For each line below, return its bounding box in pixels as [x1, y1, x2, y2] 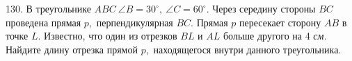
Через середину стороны [212, 1, 316, 15]
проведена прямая [6, 15, 81, 29]
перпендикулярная [96, 15, 173, 29]
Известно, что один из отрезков [44, 28, 177, 43]
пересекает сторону [239, 15, 321, 29]
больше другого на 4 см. [223, 28, 327, 43]
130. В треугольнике [6, 1, 91, 15]
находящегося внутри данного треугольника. [153, 42, 342, 56]
